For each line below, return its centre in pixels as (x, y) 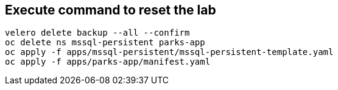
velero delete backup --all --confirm (97, 33)
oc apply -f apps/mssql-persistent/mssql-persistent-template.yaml (169, 52)
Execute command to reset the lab (111, 10)
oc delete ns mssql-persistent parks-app (105, 43)
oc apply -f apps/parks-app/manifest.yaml (108, 62)
